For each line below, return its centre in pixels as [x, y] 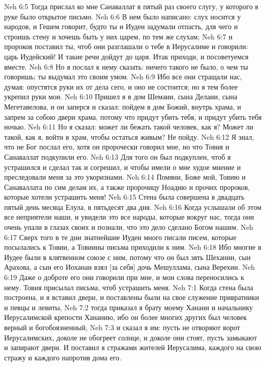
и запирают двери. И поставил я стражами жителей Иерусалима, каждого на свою [133, 347]
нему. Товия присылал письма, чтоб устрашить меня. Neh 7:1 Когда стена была [129, 287]
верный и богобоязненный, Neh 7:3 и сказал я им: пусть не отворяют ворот [122, 327]
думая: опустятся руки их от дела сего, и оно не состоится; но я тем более [121, 86]
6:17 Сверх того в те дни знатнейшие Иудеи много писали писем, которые [120, 237]
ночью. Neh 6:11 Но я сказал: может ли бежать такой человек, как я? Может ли [129, 127]
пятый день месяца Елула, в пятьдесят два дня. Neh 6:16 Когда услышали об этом [133, 207]
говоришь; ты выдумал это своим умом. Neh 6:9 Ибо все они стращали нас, [123, 77]
